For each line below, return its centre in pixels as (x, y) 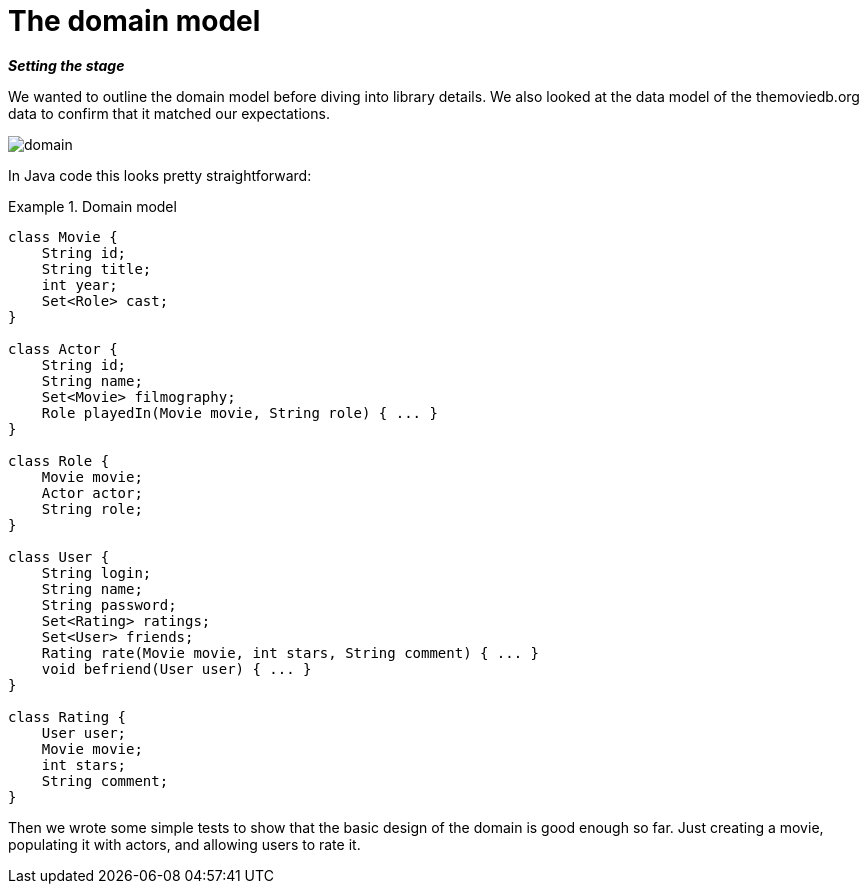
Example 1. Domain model (92, 206)
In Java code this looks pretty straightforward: (160, 175)
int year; (79, 284)
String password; (109, 604)
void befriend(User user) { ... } (176, 668)
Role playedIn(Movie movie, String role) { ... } (239, 412)
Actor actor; (92, 492)
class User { (59, 556)
